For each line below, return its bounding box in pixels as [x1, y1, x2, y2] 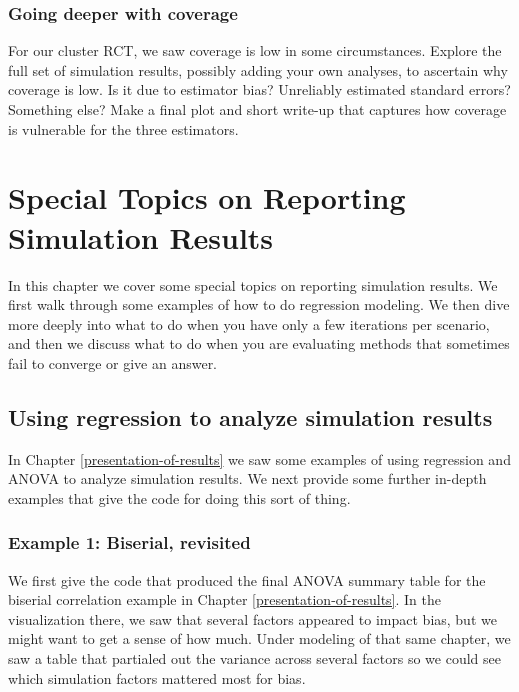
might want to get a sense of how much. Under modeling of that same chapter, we [8, 628, 511, 649]
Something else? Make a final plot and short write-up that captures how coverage [8, 99, 507, 119]
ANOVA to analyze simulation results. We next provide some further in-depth [8, 468, 487, 489]
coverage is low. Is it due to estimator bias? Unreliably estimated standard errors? [8, 79, 511, 100]
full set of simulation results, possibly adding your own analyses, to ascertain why [8, 59, 508, 80]
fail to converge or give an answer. [8, 352, 218, 373]
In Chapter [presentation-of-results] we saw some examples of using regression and [8, 448, 511, 469]
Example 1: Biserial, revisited [8, 530, 251, 555]
